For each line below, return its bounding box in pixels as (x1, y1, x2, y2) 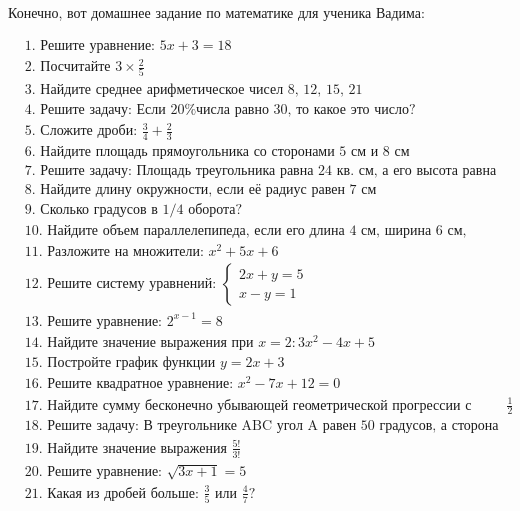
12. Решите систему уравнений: (24, 277, 217, 292)
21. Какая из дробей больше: (24, 486, 199, 501)
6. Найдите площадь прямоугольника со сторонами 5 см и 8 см (24, 144, 410, 159)
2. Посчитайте (24, 60, 111, 75)
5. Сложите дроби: (24, 124, 138, 139)
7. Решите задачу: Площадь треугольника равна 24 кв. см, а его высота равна (24, 163, 497, 178)
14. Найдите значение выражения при (24, 335, 254, 350)
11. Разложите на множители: (24, 245, 204, 260)
